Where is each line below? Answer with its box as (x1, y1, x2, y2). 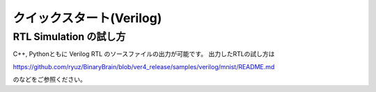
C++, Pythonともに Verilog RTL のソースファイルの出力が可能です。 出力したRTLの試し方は (13, 50, 275, 58)
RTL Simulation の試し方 (13, 30, 126, 43)
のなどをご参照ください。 (13, 75, 86, 84)
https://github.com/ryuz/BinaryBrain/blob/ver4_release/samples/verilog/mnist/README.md (13, 62, 275, 71)
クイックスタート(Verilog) (13, 10, 162, 26)
